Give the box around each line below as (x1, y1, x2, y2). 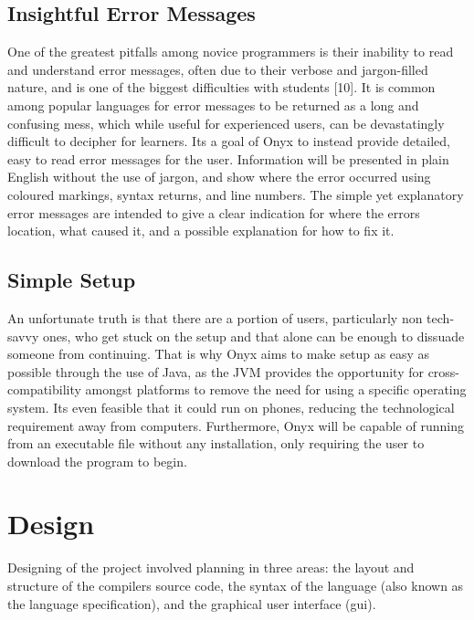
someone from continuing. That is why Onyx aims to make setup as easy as (7, 344, 430, 363)
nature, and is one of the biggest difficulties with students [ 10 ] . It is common (7, 78, 436, 97)
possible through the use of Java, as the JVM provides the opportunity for (7, 362, 424, 381)
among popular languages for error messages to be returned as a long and (7, 95, 419, 114)
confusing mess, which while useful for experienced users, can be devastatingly (7, 113, 445, 132)
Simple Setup (7, 266, 136, 294)
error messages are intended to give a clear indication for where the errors (7, 203, 420, 222)
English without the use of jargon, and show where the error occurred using (7, 167, 431, 186)
